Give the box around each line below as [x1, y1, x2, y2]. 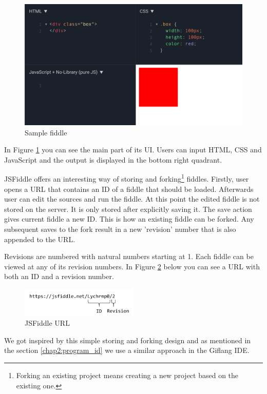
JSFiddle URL [25, 318, 70, 328]
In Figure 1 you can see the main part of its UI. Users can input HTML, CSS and [4, 144, 262, 155]
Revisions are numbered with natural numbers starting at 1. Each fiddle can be [4, 251, 254, 262]
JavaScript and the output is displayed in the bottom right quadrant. [4, 154, 222, 165]
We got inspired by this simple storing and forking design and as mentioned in [4, 334, 251, 345]
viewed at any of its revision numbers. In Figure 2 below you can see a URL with [4, 261, 260, 271]
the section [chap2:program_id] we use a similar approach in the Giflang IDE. [4, 345, 250, 356]
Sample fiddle [25, 127, 67, 137]
